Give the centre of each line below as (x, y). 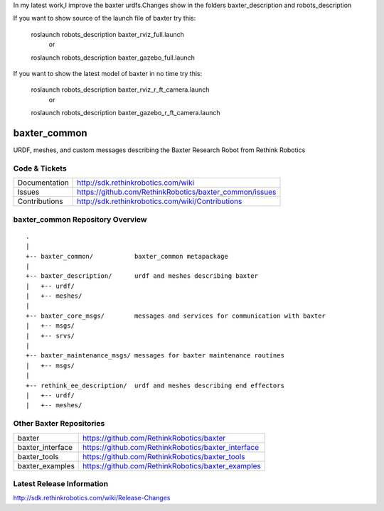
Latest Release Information (61, 483)
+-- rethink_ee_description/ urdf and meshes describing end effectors (155, 385)
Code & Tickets (40, 168)
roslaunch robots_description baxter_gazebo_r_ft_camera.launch (126, 113)
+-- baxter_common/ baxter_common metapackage (127, 256)
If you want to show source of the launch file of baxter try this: (105, 18)
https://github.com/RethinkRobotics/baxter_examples (172, 466)
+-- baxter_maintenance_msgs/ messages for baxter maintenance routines (155, 356)
